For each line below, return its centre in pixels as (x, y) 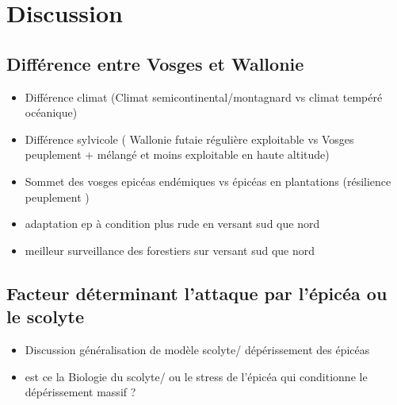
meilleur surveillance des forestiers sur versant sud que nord (170, 250)
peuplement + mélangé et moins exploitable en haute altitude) (177, 154)
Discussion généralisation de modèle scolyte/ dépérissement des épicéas (197, 349)
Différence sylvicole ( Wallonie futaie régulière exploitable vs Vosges (189, 139)
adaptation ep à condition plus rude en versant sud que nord (172, 224)
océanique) (51, 112)
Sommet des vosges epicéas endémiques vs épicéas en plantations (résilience (208, 181)
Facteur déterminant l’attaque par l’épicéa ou (197, 293)
